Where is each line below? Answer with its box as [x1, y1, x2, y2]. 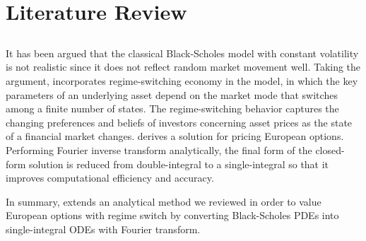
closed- [315, 142, 345, 157]
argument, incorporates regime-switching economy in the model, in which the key [6, 73, 358, 88]
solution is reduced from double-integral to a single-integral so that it [29, 156, 329, 171]
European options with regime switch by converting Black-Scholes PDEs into [6, 208, 339, 223]
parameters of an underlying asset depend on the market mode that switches [6, 87, 338, 102]
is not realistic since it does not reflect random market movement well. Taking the [6, 59, 361, 74]
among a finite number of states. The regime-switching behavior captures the [6, 101, 339, 116]
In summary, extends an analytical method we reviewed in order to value [6, 194, 321, 208]
